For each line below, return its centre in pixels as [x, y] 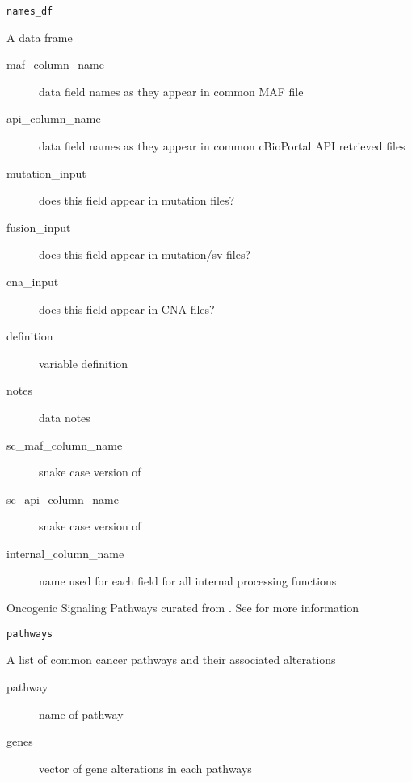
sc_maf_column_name [65, 444]
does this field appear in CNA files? [127, 309]
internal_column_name [65, 553]
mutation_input [46, 173]
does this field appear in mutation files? [137, 200]
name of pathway [81, 714]
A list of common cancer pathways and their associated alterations [171, 659]
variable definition [84, 363]
